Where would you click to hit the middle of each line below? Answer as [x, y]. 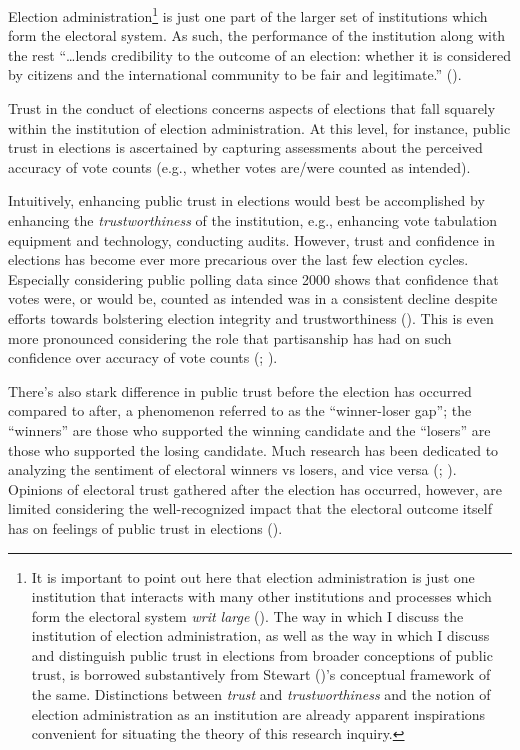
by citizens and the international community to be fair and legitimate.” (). [235, 74]
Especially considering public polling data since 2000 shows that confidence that [253, 278]
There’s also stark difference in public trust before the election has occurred [240, 390]
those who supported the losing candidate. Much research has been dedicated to [253, 449]
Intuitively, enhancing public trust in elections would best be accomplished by [246, 200]
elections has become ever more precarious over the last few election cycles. [238, 259]
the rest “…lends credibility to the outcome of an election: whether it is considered [259, 54]
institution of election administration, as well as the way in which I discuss [260, 635]
